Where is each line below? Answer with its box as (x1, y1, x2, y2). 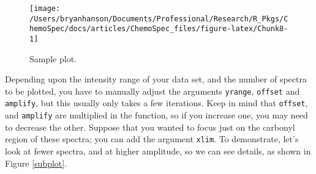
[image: (29, 4, 61, 13)
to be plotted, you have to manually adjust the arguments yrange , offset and (5, 84, 300, 97)
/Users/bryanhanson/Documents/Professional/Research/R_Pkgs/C (29, 14, 288, 23)
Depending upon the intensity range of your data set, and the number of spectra (5, 73, 307, 85)
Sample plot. (29, 52, 77, 65)
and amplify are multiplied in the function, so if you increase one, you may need (5, 109, 308, 121)
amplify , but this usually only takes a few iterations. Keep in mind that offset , (5, 96, 308, 109)
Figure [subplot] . (5, 156, 67, 169)
